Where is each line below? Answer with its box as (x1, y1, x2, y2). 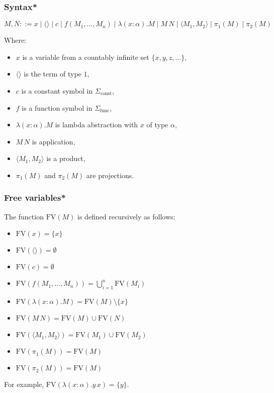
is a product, (46, 153, 85, 164)
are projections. (86, 170, 134, 180)
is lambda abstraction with (55, 119, 138, 130)
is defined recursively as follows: (77, 211, 175, 221)
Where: (4, 35, 26, 45)
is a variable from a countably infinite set (22, 51, 149, 62)
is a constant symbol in (21, 86, 93, 96)
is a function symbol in (22, 102, 93, 113)
